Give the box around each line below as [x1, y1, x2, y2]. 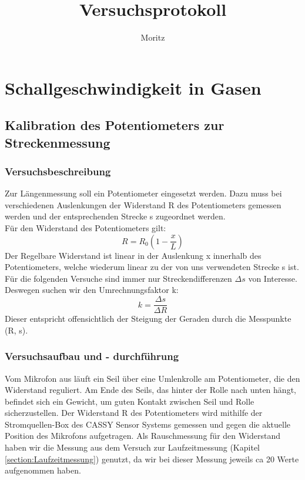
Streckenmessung [5, 133, 110, 151]
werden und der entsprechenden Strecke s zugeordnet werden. [5, 210, 226, 222]
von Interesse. [248, 272, 297, 284]
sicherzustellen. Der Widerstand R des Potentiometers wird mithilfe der [5, 406, 263, 419]
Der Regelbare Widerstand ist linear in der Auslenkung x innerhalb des [5, 249, 262, 261]
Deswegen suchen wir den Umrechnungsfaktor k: [5, 284, 179, 296]
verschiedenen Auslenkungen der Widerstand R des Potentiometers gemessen [5, 198, 281, 211]
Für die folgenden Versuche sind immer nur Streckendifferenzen [5, 272, 232, 284]
